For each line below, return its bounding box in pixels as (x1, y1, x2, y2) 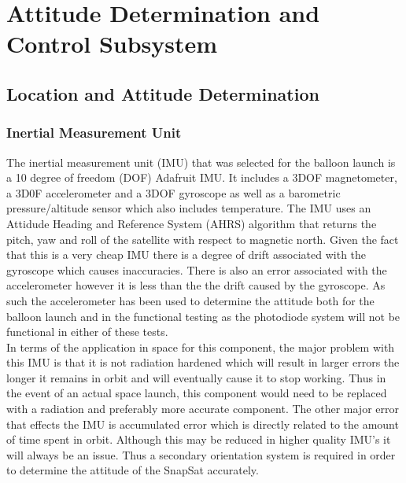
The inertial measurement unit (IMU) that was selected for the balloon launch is (6, 153, 396, 170)
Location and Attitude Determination (6, 81, 319, 105)
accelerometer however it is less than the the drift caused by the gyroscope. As (6, 277, 386, 293)
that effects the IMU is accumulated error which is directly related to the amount (6, 415, 399, 432)
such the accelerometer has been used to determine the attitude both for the (6, 292, 375, 308)
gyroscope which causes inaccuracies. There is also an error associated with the (6, 261, 387, 278)
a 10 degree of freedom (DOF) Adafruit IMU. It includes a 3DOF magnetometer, (6, 169, 397, 186)
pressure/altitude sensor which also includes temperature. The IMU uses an (6, 200, 371, 216)
